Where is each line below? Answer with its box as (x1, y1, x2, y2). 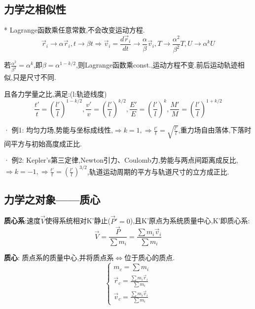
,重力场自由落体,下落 (178, 125, 245, 135)
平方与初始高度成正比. (10, 138, 82, 148)
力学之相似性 (4, 1, 66, 17)
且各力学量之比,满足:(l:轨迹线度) (4, 88, 107, 99)
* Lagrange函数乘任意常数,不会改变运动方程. (4, 25, 145, 35)
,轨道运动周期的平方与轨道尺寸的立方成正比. (87, 166, 229, 176)
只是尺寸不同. (12, 72, 56, 82)
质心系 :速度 (4, 215, 40, 226)
